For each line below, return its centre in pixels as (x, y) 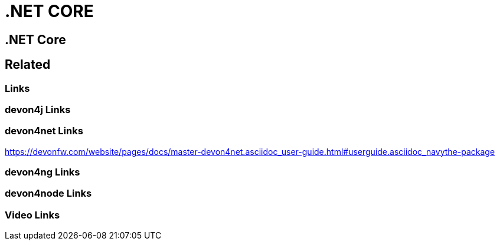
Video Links (32, 215)
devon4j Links (38, 109)
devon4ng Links (43, 172)
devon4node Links (48, 193)
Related (28, 65)
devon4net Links (44, 131)
